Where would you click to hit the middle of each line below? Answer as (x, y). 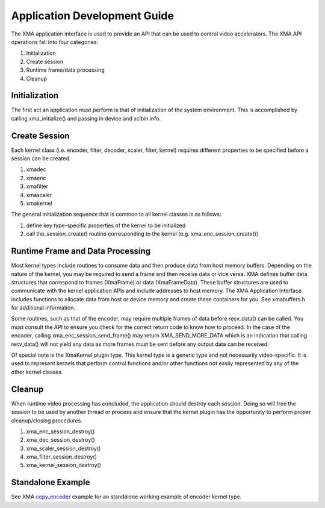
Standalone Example (51, 482)
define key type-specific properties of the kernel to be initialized (106, 225)
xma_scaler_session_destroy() (63, 448)
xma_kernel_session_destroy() (64, 465)
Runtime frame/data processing (65, 70)
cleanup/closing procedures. (47, 420)
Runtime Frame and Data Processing (81, 251)
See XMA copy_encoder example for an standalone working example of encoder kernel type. (126, 497)
